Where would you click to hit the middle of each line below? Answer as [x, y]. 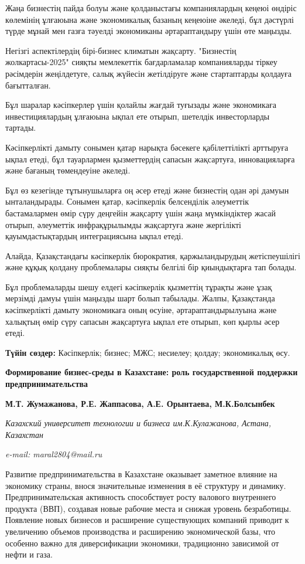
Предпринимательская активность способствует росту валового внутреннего [141, 497]
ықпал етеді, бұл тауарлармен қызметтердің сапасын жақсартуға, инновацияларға [150, 159]
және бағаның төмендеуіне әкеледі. [68, 170]
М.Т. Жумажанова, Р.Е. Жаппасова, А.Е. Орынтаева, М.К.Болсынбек [140, 403]
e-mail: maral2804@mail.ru [54, 454]
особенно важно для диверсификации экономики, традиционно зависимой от [142, 543]
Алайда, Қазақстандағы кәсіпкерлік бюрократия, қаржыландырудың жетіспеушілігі [153, 255]
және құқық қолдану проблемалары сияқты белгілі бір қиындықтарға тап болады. [151, 267]
